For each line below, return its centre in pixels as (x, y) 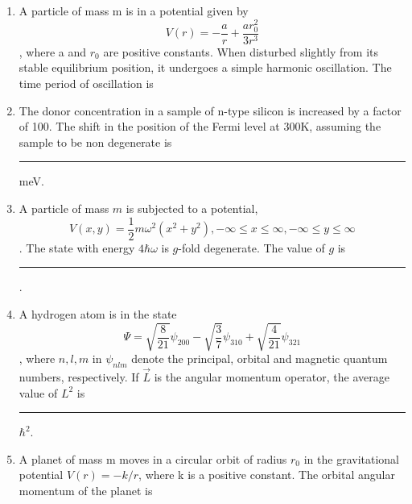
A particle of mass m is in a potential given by (134, 10)
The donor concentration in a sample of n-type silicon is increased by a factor (210, 110)
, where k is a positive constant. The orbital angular (267, 475)
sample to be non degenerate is (95, 142)
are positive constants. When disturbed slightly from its (241, 51)
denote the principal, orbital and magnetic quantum (260, 358)
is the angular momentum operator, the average (272, 377)
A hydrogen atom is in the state (98, 313)
